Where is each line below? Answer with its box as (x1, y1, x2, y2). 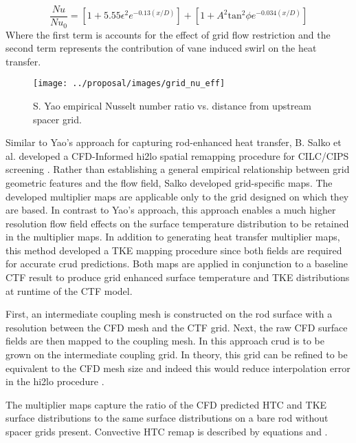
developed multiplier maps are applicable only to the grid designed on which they (5, 189, 349, 203)
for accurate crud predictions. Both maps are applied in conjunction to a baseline (5, 256, 348, 271)
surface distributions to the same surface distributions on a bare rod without (5, 411, 329, 425)
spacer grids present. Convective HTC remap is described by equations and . (5, 424, 328, 439)
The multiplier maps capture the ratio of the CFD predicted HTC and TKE (5, 397, 327, 411)
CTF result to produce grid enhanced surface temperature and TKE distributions (5, 270, 350, 285)
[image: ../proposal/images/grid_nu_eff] (33, 79, 225, 89)
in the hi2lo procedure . (5, 374, 104, 389)
